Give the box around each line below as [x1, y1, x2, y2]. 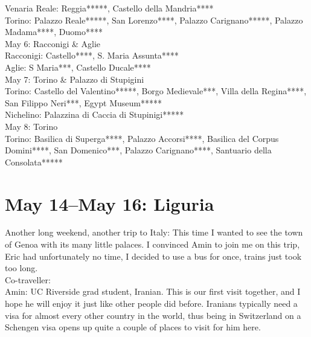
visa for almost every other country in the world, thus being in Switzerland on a [5, 309, 301, 321]
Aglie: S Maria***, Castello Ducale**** [5, 60, 151, 73]
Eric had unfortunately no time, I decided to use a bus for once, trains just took [5, 249, 302, 262]
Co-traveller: [5, 273, 51, 286]
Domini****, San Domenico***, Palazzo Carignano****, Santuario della [5, 144, 272, 156]
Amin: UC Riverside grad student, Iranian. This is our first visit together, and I [5, 285, 301, 298]
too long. [5, 262, 38, 274]
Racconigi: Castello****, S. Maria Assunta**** [5, 49, 179, 62]
